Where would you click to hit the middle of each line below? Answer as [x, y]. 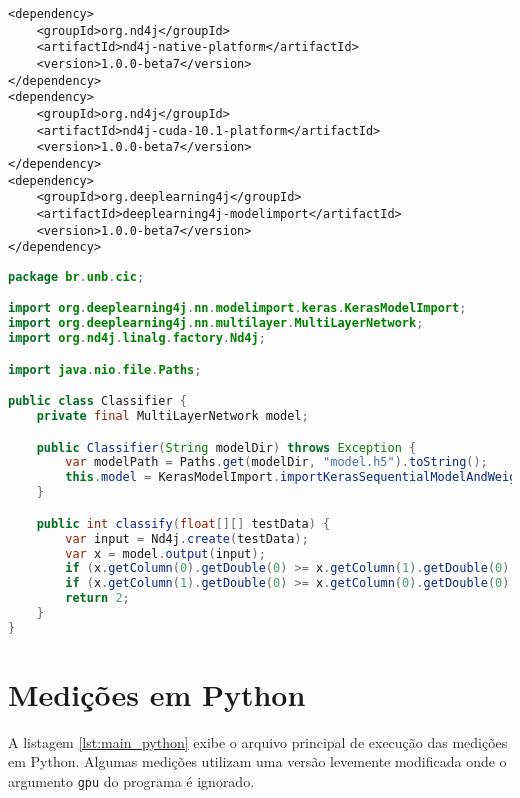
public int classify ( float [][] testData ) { [183, 523]
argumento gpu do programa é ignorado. [131, 781]
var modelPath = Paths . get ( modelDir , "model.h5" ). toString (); [276, 462]
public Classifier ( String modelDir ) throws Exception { [226, 447]
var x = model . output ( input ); [165, 553]
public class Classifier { [97, 401]
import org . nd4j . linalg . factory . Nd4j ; [137, 338]
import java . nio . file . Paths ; [105, 369]
